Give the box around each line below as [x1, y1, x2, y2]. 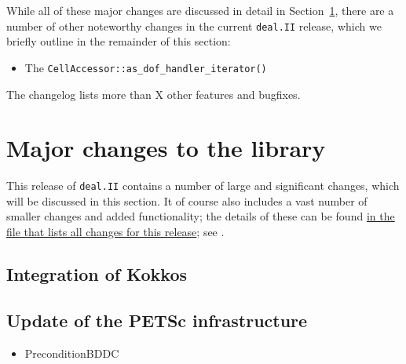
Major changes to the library [6, 132, 326, 164]
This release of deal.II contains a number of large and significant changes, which [6, 177, 400, 194]
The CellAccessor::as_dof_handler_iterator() [24, 59, 267, 75]
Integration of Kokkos [6, 262, 187, 286]
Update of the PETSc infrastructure [6, 308, 308, 332]
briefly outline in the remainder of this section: [6, 33, 231, 49]
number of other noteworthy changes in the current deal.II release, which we [6, 17, 382, 34]
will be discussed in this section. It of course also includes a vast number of [6, 192, 368, 209]
